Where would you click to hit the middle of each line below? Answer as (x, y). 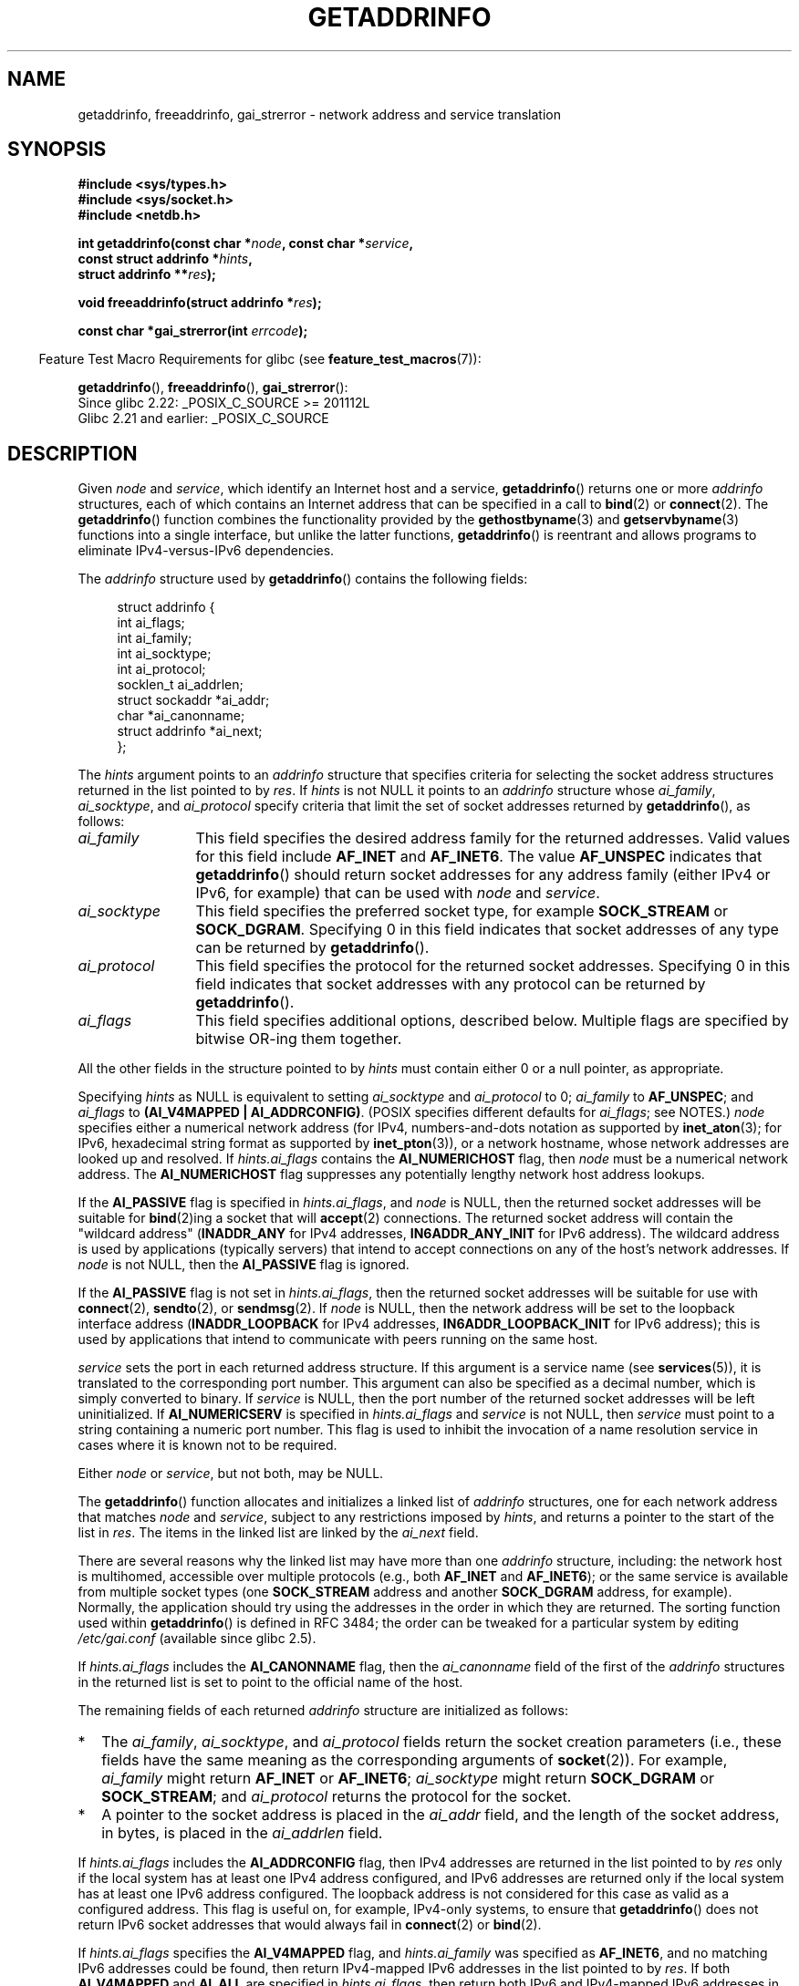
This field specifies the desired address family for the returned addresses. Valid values (493, 838)
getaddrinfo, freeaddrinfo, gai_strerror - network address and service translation (319, 114)
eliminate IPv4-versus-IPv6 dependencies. (206, 551)
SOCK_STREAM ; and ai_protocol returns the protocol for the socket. (337, 1797)
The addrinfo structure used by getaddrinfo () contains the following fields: (303, 579)
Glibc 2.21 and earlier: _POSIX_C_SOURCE (203, 419)
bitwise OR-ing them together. (299, 1039)
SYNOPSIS (57, 150)
